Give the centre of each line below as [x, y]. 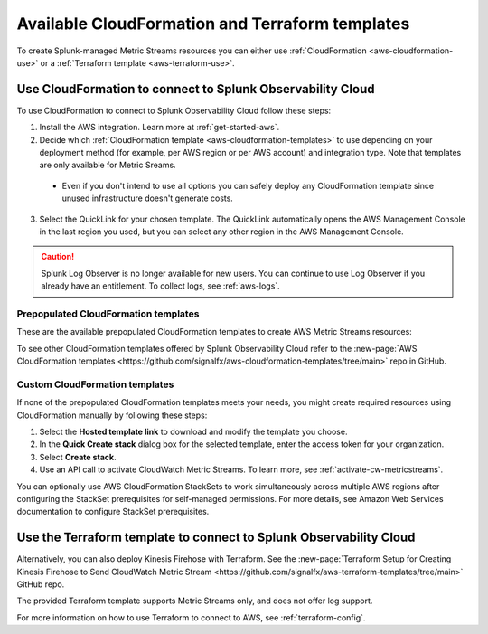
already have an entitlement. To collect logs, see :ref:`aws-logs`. [160, 286]
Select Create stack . [78, 457]
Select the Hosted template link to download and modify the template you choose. [193, 431]
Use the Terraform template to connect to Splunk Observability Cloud [216, 538]
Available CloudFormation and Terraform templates [213, 24]
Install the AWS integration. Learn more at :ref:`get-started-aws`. [160, 128]
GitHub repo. [41, 584]
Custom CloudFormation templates [95, 384]
